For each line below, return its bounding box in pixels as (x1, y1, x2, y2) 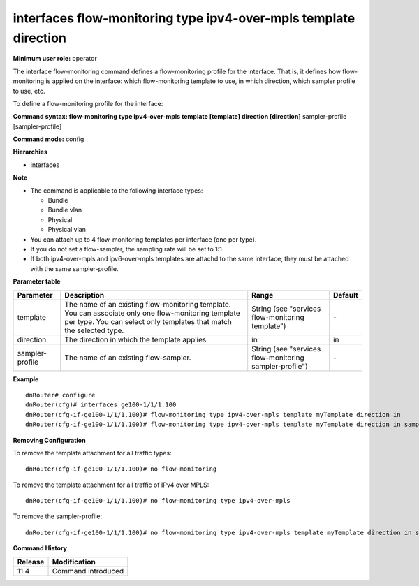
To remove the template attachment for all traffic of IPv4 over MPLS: (13, 481, 209, 489)
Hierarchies (13, 147, 48, 156)
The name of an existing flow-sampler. (64, 353, 191, 362)
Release (17, 557, 45, 566)
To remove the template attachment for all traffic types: (13, 448, 172, 457)
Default (332, 290, 359, 300)
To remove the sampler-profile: (13, 512, 103, 520)
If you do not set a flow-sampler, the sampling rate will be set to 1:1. (30, 244, 224, 253)
